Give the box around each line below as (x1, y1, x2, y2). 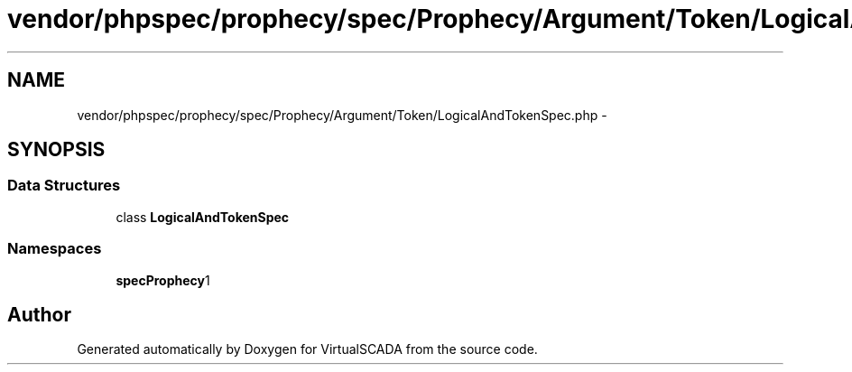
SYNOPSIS (7, 138, 106, 162)
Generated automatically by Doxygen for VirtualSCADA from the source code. (77, 341, 538, 358)
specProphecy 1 (116, 272, 210, 288)
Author (7, 302, 71, 326)
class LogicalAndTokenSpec (116, 209, 290, 225)
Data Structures (7, 176, 121, 195)
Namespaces (7, 239, 102, 258)
